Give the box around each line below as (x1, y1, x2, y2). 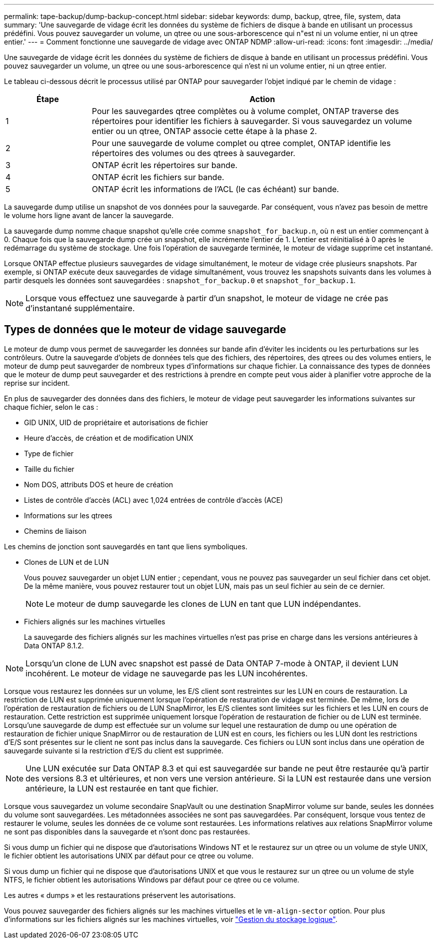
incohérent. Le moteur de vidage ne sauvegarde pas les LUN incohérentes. (25, 668, 308, 678)
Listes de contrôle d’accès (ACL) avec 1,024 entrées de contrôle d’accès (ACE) (24, 495, 283, 504)
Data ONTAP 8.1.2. (24, 641, 84, 650)
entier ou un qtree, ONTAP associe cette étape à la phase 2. (91, 126, 317, 136)
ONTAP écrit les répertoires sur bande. (91, 160, 237, 170)
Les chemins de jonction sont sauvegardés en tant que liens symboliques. (4, 542, 247, 551)
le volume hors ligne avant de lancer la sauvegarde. (4, 211, 173, 220)
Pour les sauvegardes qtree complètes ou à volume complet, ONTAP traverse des (91, 106, 399, 116)
